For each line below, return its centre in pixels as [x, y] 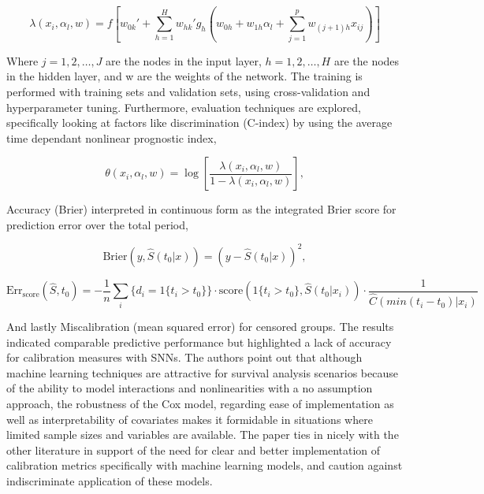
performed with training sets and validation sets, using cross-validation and [188, 91]
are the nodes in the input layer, [184, 60]
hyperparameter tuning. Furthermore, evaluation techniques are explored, [184, 107]
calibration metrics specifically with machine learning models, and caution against [205, 465]
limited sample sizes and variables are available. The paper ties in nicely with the [203, 435]
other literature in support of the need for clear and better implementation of [194, 449]
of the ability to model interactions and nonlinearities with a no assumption [190, 388]
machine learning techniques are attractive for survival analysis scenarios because [202, 372]
